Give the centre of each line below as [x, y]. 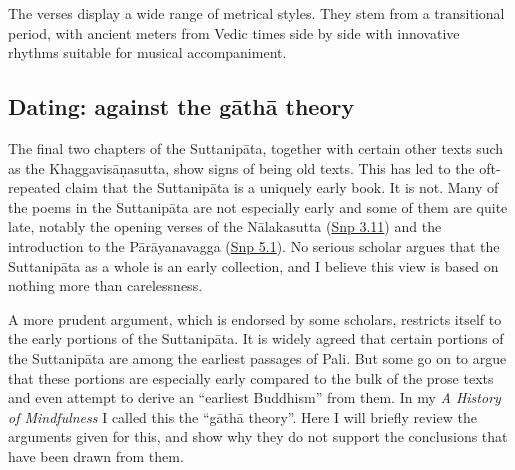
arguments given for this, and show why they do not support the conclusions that [258, 436]
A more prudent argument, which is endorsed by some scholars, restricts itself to [255, 318]
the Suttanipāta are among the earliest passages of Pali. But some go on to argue [257, 357]
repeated [34, 187]
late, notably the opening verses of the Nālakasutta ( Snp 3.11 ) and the [225, 226]
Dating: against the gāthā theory [181, 106]
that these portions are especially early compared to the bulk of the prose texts [251, 377]
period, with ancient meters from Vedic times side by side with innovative [234, 32]
